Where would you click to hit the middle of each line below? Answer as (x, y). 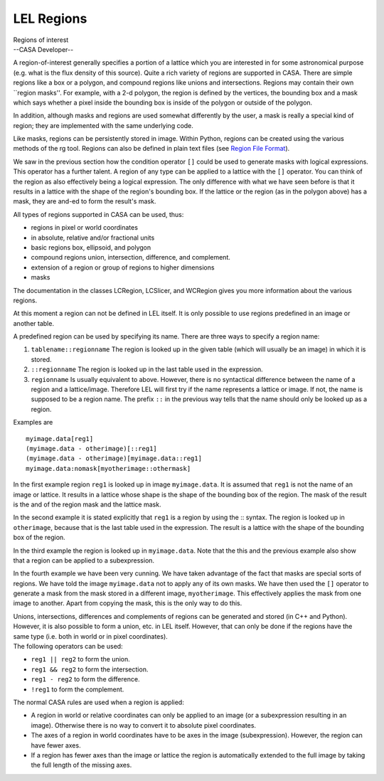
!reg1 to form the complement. (78, 689)
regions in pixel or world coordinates (85, 228)
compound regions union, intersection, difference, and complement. (130, 257)
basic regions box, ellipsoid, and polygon (91, 247)
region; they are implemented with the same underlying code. (103, 125)
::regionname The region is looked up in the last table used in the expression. (147, 369)
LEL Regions (50, 18)
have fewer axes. (56, 745)
